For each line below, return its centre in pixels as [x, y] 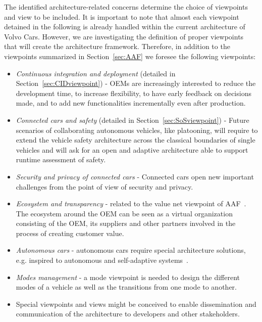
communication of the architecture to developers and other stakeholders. [128, 314]
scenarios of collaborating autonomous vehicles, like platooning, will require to [137, 130]
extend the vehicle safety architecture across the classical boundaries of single [136, 140]
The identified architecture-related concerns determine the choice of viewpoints [126, 7]
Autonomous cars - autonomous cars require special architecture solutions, [131, 250]
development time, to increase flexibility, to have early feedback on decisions [134, 93]
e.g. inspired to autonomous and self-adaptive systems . [102, 260]
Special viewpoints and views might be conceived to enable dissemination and [136, 304]
